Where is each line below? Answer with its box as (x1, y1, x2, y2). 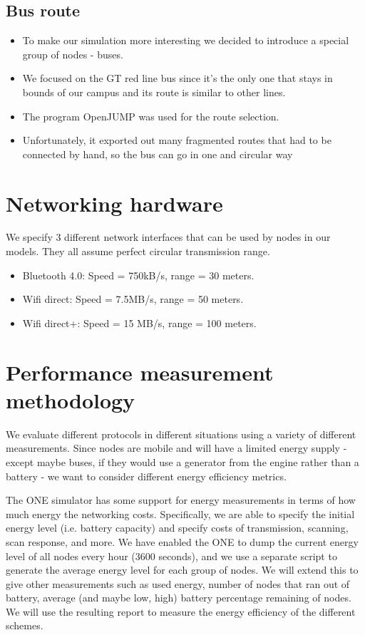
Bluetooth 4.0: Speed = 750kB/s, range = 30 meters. (22, 267, 255, 282)
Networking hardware (6, 188, 223, 217)
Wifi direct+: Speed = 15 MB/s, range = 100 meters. (22, 315, 257, 330)
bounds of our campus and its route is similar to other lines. (22, 84, 286, 99)
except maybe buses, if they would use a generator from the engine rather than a (6, 454, 359, 469)
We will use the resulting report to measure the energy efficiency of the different (6, 604, 356, 619)
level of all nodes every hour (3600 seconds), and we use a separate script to (6, 548, 337, 563)
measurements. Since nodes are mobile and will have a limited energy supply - (6, 440, 347, 455)
